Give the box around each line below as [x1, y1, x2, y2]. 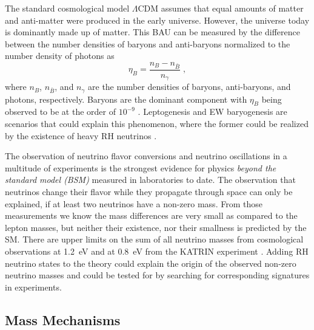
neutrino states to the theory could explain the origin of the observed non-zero [5, 256, 296, 269]
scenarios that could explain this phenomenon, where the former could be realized [5, 117, 309, 130]
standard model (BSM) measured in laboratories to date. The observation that [5, 173, 296, 186]
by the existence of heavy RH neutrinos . [5, 129, 157, 142]
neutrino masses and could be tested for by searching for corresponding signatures [5, 269, 310, 281]
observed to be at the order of [5, 105, 116, 118]
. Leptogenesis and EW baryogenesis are [138, 105, 287, 118]
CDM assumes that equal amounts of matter [138, 2, 304, 14]
